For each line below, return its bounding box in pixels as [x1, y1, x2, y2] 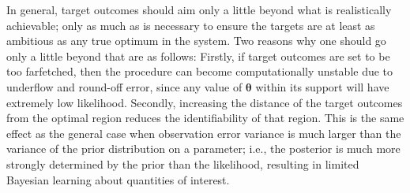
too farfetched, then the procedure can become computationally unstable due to [6, 63, 393, 80]
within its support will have [255, 78, 389, 95]
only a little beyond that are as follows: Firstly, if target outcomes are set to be [6, 47, 390, 64]
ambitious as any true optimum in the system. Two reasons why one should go [6, 32, 386, 49]
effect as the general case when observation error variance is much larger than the [6, 124, 401, 141]
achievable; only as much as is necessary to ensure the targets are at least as [6, 17, 375, 33]
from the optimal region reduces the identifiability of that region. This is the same [6, 109, 404, 126]
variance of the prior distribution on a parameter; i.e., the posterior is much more [6, 140, 401, 157]
